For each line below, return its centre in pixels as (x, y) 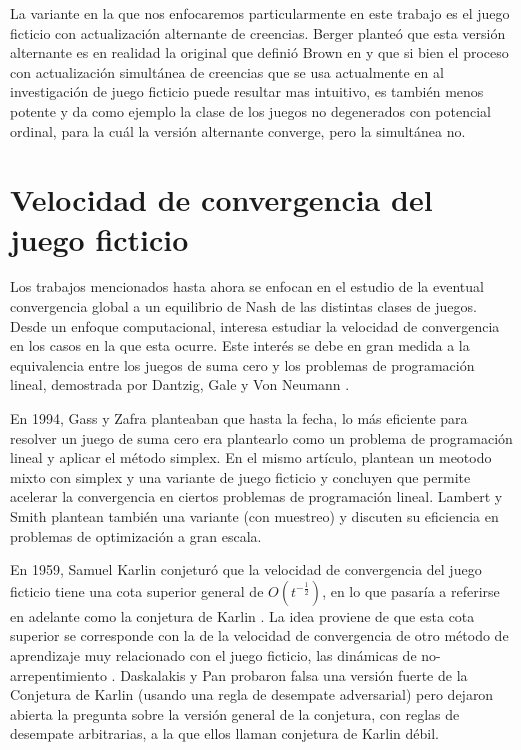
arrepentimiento (58, 674)
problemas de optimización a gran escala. (136, 535)
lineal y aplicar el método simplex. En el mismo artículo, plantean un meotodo (251, 457)
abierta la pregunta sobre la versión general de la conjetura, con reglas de (235, 713)
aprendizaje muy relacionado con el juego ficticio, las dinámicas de (213, 654)
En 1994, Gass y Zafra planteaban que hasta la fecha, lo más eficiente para (239, 418)
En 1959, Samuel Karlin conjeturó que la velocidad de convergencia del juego (246, 569)
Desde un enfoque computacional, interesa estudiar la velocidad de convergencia (255, 325)
